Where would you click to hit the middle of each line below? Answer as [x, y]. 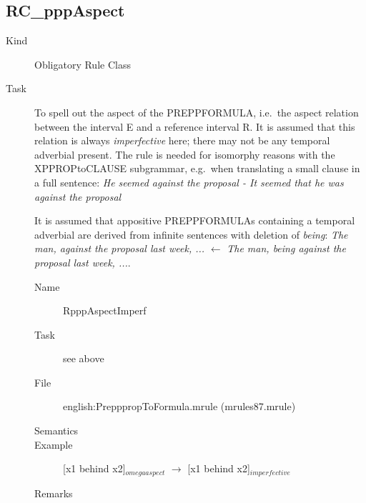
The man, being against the [286, 248]
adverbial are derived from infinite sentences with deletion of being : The [191, 234]
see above [84, 358]
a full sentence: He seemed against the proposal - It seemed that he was [189, 182]
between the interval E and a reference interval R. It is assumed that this [195, 126]
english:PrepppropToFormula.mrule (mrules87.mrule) [179, 406]
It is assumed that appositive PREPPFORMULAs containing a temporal [195, 220]
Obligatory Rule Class [83, 64]
